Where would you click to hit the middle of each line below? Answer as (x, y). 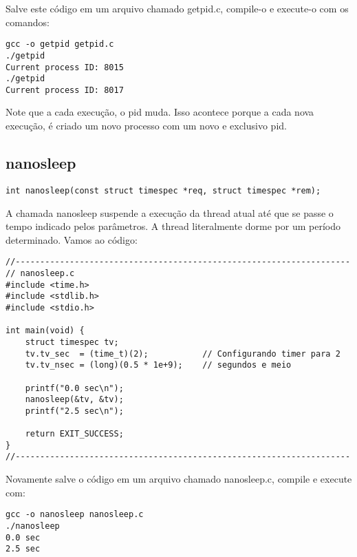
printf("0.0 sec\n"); (74, 388)
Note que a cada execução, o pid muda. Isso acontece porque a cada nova (160, 112)
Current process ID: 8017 (65, 90)
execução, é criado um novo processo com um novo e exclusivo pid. (146, 126)
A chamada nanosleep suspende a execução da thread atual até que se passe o (170, 212)
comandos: (28, 22)
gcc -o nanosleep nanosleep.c (75, 515)
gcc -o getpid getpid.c (60, 44)
